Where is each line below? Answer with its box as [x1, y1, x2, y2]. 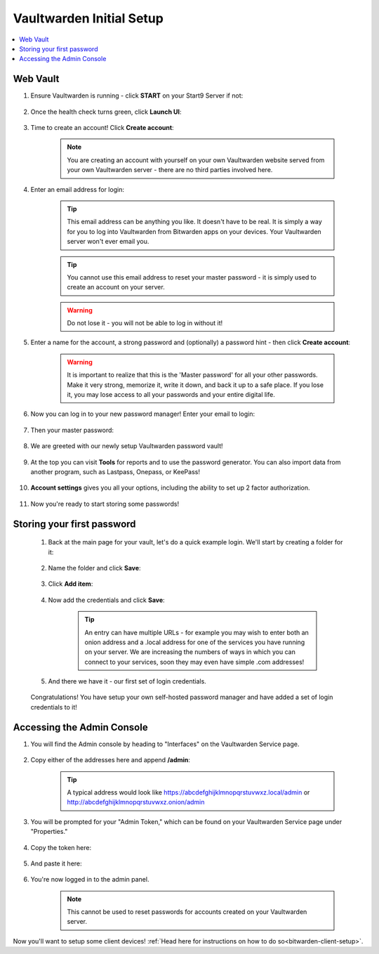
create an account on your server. [67, 283, 165, 292]
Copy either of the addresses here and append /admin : [30, 756, 191, 764]
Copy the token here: [30, 843, 91, 851]
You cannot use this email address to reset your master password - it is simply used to [67, 273, 317, 281]
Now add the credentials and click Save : [48, 596, 165, 604]
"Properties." [30, 828, 68, 836]
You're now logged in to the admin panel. [30, 875, 149, 884]
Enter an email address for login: [30, 185, 124, 193]
